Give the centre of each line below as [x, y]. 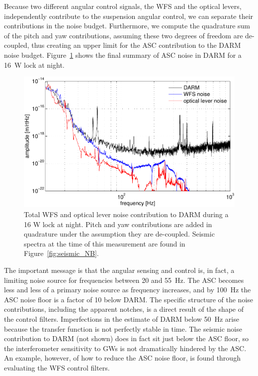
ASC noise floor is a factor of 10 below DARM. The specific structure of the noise [129, 299]
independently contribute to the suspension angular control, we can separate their [129, 16]
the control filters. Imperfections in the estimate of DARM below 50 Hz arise [122, 318]
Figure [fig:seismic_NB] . [61, 253]
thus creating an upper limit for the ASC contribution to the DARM [136, 45]
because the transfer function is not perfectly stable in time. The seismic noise [123, 328]
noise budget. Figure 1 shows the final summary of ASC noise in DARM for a [123, 55]
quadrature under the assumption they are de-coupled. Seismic [119, 234]
